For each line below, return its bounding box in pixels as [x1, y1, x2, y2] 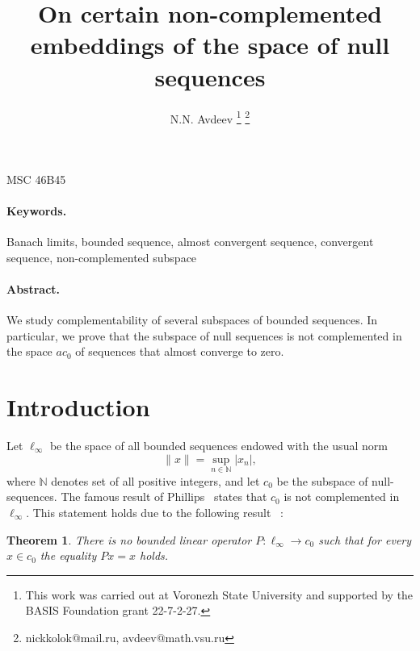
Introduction [6, 390, 150, 424]
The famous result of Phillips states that [61, 488, 267, 505]
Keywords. [6, 202, 67, 219]
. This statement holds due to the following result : [26, 504, 284, 521]
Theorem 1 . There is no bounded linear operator [6, 531, 252, 548]
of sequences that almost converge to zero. [75, 343, 284, 360]
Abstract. [6, 280, 61, 297]
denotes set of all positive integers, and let [51, 472, 260, 489]
